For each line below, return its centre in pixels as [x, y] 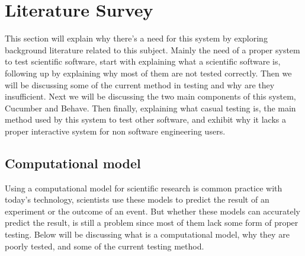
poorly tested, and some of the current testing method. [105, 246]
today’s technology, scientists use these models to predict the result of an [137, 199]
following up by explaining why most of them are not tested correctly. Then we [148, 73]
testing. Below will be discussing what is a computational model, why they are [147, 234]
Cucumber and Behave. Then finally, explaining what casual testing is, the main [150, 108]
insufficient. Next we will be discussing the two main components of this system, [150, 96]
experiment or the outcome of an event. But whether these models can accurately [152, 211]
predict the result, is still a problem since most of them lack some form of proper [152, 223]
